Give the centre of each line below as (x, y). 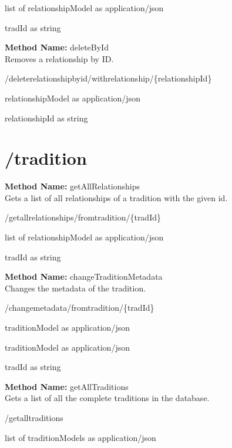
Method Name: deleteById (57, 47)
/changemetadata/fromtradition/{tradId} (80, 308)
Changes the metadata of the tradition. (75, 288)
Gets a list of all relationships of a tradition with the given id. (116, 197)
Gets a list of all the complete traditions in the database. (107, 398)
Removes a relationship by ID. (59, 58)
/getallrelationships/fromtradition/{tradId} (83, 217)
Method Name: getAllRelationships (72, 186)
